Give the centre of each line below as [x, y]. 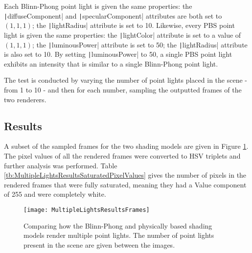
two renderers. [25, 99]
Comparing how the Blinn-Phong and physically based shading [118, 225]
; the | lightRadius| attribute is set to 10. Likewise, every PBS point [133, 25]
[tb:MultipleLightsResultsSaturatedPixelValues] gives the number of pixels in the [125, 175]
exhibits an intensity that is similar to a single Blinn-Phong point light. [111, 63]
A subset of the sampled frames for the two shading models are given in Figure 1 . [126, 146]
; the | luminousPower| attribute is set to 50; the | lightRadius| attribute [140, 44]
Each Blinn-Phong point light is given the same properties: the [98, 6]
